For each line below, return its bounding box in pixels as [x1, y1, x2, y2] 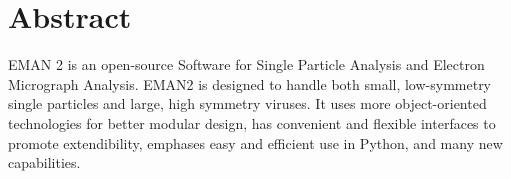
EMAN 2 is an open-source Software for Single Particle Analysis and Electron [8, 54, 485, 75]
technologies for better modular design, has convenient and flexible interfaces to [8, 112, 496, 133]
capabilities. [8, 152, 81, 173]
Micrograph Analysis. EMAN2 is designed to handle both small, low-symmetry [8, 73, 492, 94]
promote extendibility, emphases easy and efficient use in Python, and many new [8, 132, 503, 153]
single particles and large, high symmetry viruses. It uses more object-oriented [8, 93, 487, 114]
